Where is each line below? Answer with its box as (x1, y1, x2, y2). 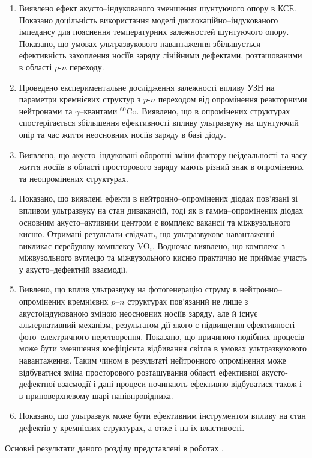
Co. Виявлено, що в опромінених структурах (126, 104, 290, 117)
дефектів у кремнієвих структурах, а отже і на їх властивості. (19, 421, 245, 433)
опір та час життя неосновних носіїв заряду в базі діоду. (19, 128, 226, 140)
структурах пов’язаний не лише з (127, 295, 248, 308)
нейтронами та (19, 104, 73, 117)
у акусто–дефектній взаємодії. (19, 262, 128, 275)
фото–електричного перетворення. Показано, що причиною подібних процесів (19, 330, 305, 342)
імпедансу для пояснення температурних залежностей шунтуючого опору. (19, 25, 289, 38)
